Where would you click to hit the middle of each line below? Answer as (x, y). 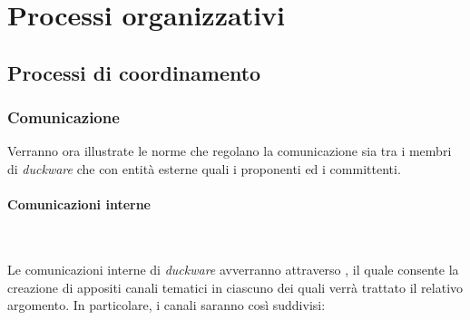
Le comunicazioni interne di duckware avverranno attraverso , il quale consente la (233, 269)
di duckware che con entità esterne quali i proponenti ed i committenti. (204, 168)
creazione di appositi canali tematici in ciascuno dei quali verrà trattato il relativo (235, 287)
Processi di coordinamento (134, 72)
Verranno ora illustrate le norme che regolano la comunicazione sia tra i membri (230, 151)
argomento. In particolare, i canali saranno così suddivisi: (166, 305)
